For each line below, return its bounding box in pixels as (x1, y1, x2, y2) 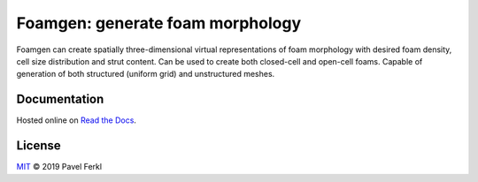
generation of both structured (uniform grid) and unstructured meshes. (16, 69, 275, 80)
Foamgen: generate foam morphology (16, 13, 302, 33)
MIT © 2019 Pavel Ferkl (16, 162, 102, 172)
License (16, 138, 61, 154)
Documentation (16, 92, 104, 107)
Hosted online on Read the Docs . (16, 115, 137, 125)
